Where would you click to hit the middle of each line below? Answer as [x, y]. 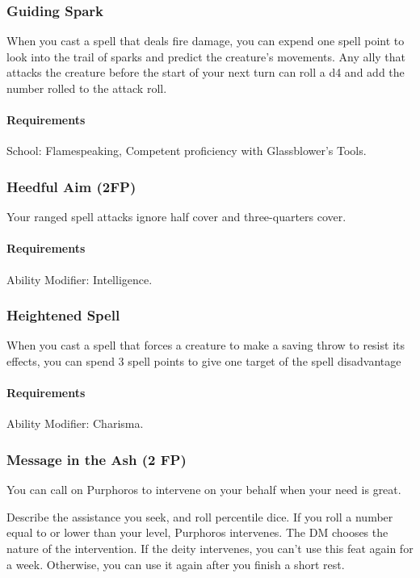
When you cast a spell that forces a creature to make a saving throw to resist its [206, 345]
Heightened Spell [63, 315]
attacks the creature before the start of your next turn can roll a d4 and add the [206, 72]
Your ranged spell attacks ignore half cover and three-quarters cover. [176, 217]
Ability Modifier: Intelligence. [80, 279]
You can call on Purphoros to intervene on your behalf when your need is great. [204, 490]
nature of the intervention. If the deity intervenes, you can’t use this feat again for [210, 548]
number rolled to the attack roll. [87, 88]
